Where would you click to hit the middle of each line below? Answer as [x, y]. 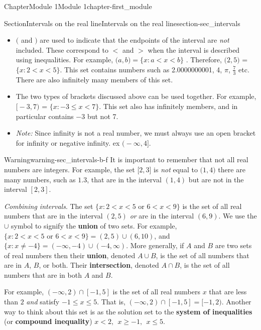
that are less [228, 292]
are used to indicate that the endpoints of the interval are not [135, 40]
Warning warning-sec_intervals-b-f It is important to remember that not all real [126, 159]
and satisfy [43, 302]
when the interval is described [194, 49]
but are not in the [216, 179]
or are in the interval [162, 216]
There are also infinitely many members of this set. [94, 79]
